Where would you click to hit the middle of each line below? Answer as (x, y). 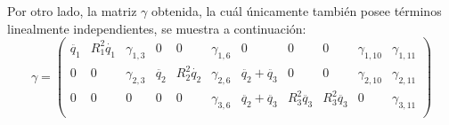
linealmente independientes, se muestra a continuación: (157, 28)
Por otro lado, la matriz (72, 11)
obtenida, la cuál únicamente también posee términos (296, 11)
